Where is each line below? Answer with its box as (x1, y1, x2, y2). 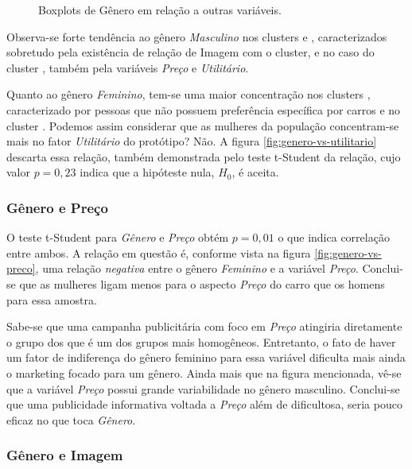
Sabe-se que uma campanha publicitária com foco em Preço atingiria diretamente (6, 318, 402, 335)
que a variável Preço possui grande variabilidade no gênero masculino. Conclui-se (6, 380, 400, 397)
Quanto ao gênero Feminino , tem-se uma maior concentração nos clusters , (6, 86, 371, 103)
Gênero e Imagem (6, 445, 123, 465)
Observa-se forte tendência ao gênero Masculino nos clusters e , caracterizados (6, 28, 387, 45)
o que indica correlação (278, 229, 390, 246)
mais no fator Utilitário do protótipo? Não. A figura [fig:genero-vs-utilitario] (6, 133, 377, 149)
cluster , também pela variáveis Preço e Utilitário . (6, 59, 249, 76)
